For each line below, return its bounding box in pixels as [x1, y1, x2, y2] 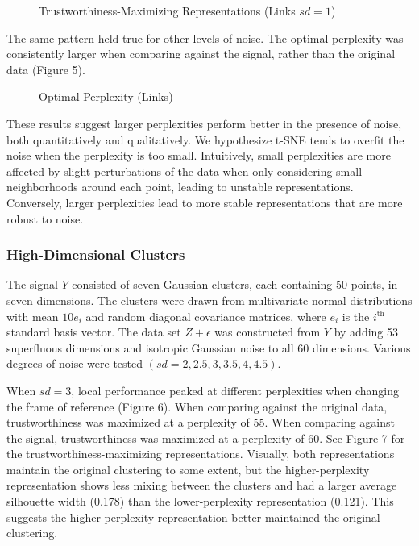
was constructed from [214, 323, 321, 340]
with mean [6, 307, 59, 324]
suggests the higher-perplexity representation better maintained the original [6, 508, 380, 525]
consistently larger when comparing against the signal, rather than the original [6, 45, 396, 62]
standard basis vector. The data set [6, 323, 181, 340]
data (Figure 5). [6, 60, 85, 77]
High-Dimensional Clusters [6, 244, 185, 265]
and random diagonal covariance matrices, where [85, 307, 326, 324]
